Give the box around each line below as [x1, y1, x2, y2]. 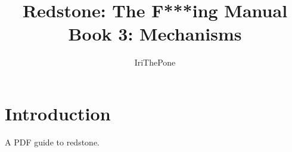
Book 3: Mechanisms [68, 21, 242, 46]
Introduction [5, 101, 111, 125]
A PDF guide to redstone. [5, 135, 100, 148]
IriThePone [134, 56, 176, 69]
